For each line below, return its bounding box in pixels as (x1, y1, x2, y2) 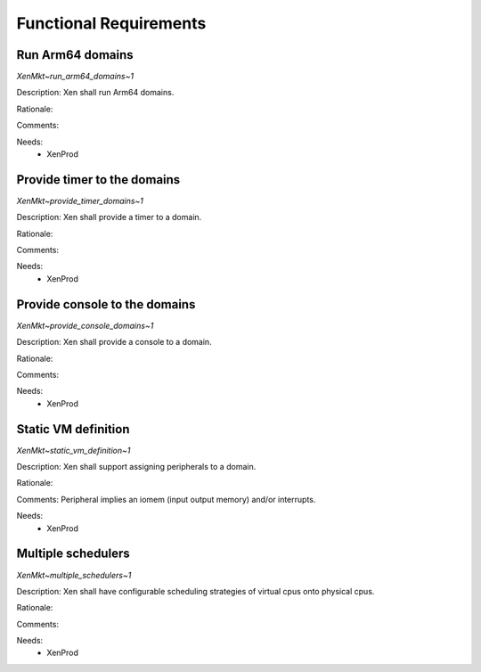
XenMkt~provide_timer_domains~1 (16, 195, 144, 206)
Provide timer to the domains (16, 172, 181, 187)
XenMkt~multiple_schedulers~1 (16, 570, 132, 580)
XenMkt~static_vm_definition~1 (16, 445, 131, 455)
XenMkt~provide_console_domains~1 (16, 320, 154, 331)
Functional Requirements (16, 13, 207, 33)
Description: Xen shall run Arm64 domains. (16, 87, 175, 98)
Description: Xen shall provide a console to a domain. (16, 337, 213, 348)
